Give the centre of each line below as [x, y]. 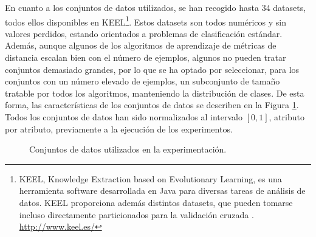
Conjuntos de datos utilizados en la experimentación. [128, 149]
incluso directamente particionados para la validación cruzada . [136, 214]
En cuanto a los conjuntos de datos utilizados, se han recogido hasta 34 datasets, [156, 7]
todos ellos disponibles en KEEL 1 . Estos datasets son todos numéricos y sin [146, 21]
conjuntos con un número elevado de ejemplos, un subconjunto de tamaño [143, 81]
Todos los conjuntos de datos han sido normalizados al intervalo [124, 117]
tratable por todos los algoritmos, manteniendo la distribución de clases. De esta [155, 93]
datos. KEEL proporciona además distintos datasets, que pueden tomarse [156, 202]
